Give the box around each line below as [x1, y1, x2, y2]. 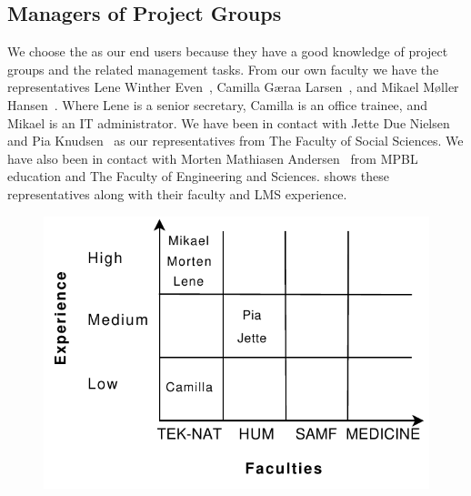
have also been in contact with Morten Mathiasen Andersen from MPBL [7, 148, 418, 167]
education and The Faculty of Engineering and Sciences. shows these [7, 167, 389, 186]
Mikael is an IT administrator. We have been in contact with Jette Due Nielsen [7, 113, 450, 132]
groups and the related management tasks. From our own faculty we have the [7, 59, 439, 78]
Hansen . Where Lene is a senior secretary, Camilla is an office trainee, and [7, 95, 427, 114]
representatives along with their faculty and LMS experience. [7, 184, 347, 203]
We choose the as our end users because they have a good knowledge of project [7, 42, 448, 61]
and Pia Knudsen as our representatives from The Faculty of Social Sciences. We [7, 131, 464, 150]
